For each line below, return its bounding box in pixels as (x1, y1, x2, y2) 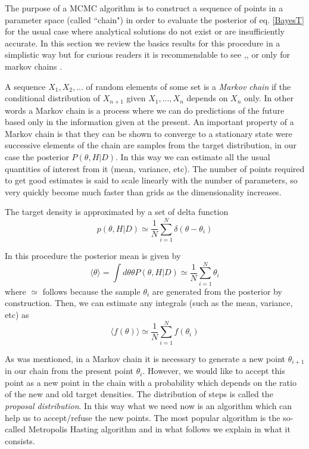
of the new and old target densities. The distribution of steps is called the (5, 388, 273, 400)
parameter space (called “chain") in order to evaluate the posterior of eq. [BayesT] (5, 13, 304, 26)
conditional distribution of (5, 92, 101, 104)
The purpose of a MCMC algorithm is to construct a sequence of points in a (5, 2, 283, 14)
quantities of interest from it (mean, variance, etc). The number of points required (5, 162, 305, 174)
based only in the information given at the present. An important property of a (5, 116, 294, 128)
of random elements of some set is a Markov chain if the (86, 80, 291, 92)
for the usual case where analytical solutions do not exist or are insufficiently (5, 25, 285, 38)
